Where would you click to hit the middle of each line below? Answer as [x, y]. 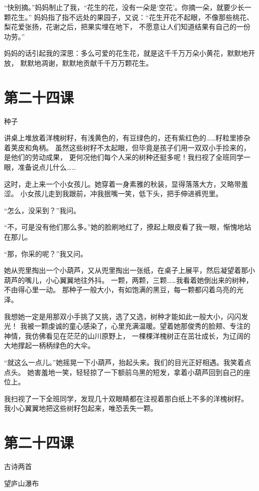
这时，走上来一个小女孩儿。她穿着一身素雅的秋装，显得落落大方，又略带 [123, 184]
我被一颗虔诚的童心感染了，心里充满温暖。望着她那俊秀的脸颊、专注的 [135, 326]
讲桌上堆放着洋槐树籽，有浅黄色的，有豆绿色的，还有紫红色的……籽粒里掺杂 [127, 138]
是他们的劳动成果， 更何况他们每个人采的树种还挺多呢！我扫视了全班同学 [124, 157]
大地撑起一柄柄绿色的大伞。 [49, 345]
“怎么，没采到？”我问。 [42, 210]
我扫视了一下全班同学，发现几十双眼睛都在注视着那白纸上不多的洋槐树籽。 [126, 398]
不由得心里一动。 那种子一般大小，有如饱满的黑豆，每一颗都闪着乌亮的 [120, 290]
